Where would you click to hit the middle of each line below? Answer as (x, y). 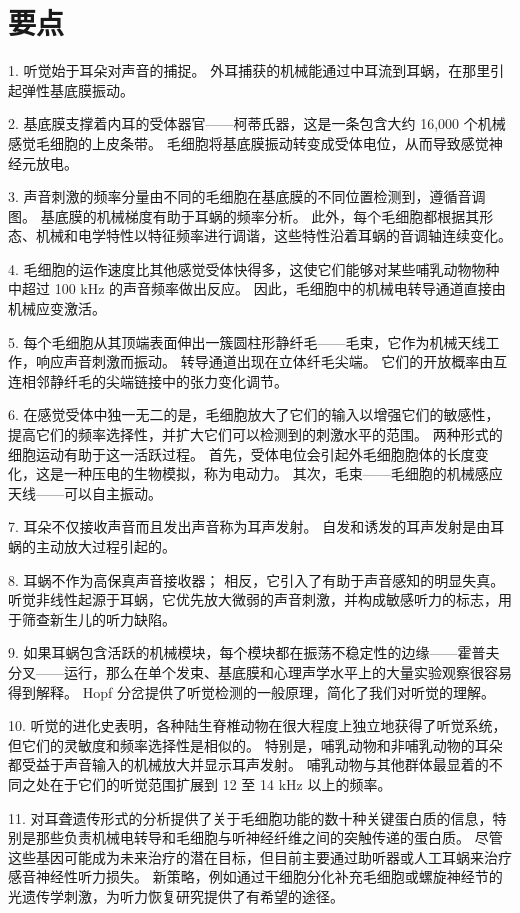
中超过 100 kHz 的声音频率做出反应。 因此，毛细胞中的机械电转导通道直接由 (257, 288)
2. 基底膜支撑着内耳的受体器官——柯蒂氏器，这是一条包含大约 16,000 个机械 (257, 123)
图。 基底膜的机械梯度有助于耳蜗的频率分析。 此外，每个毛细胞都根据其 (244, 215)
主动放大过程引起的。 (105, 546)
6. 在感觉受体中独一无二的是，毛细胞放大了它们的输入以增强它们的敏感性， (254, 414)
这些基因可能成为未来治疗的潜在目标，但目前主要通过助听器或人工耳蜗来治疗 (260, 856)
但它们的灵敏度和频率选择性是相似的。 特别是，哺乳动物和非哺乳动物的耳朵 (255, 744)
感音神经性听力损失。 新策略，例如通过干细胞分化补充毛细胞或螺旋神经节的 (255, 876)
